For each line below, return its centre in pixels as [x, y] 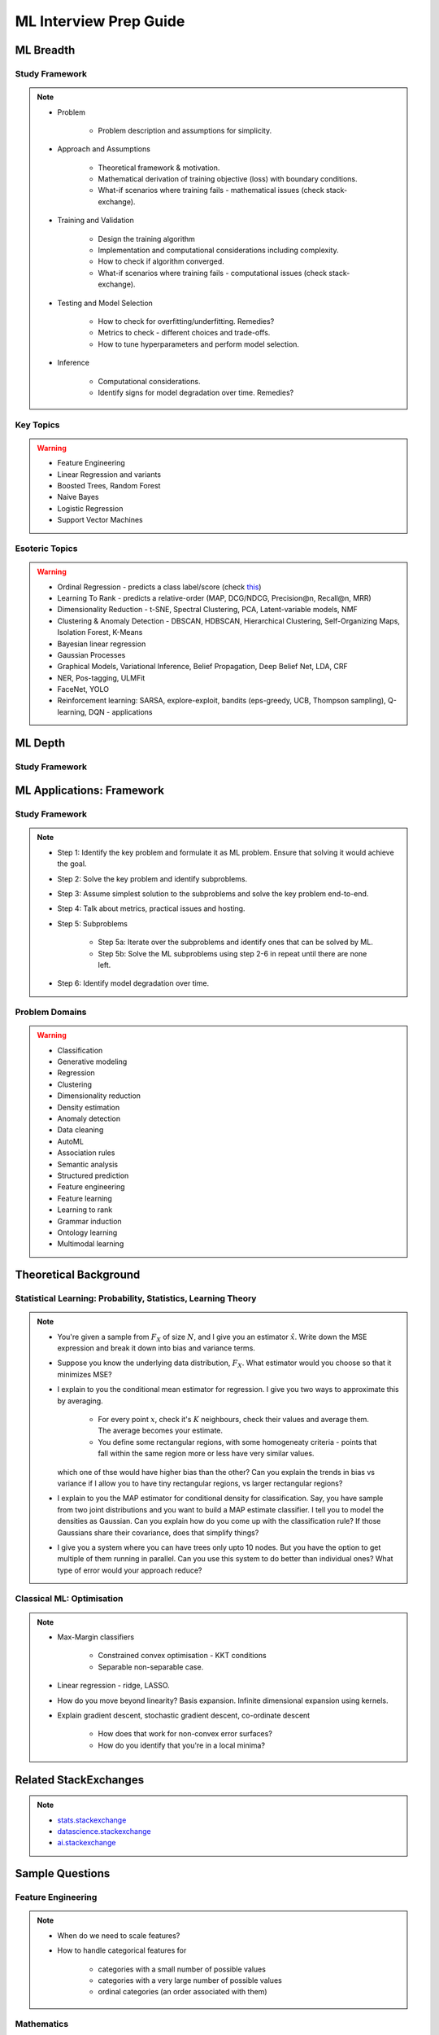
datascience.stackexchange [104, 1831]
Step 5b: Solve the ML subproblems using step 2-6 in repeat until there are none [233, 953]
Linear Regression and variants [109, 474]
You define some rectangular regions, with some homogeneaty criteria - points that [237, 1442]
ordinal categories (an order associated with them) [183, 1992]
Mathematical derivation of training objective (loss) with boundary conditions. [228, 179]
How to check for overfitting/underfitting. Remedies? [186, 321]
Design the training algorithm [146, 239]
